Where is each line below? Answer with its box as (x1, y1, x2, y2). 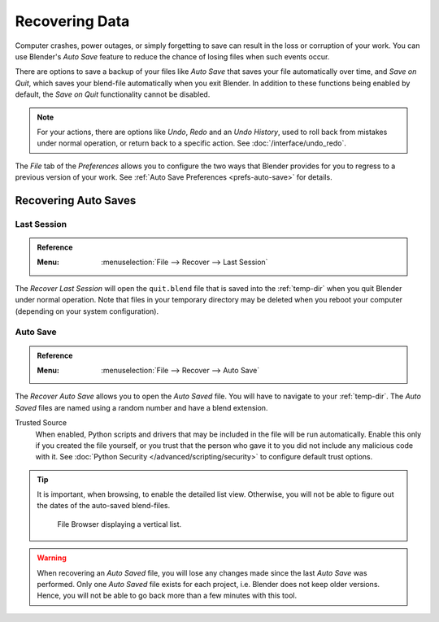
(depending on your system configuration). (15, 306, 159, 316)
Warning (37, 553, 67, 563)
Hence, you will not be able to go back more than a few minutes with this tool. (37, 590, 298, 601)
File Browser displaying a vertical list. (57, 519, 182, 528)
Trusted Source (15, 418, 67, 428)
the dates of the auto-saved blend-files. (37, 501, 171, 511)
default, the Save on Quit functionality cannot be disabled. (15, 89, 211, 99)
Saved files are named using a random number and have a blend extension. (15, 402, 268, 412)
